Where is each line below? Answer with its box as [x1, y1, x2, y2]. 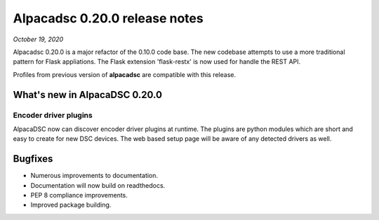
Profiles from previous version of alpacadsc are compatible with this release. [13, 70, 237, 78]
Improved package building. [30, 200, 112, 209]
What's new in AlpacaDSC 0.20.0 [13, 88, 163, 101]
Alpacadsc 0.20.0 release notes [13, 11, 204, 26]
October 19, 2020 [13, 35, 64, 43]
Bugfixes [13, 153, 53, 165]
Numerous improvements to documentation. [30, 172, 158, 180]
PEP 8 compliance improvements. [30, 191, 128, 199]
